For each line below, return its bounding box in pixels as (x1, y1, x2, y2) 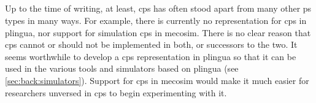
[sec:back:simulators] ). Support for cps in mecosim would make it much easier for (5, 74, 309, 86)
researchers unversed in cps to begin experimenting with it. (5, 86, 227, 99)
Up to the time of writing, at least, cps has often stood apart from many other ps (5, 2, 312, 15)
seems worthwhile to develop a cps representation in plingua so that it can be (5, 50, 296, 63)
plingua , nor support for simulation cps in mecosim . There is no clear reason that (5, 26, 311, 39)
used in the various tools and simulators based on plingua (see (5, 62, 239, 75)
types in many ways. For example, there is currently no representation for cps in (5, 13, 307, 26)
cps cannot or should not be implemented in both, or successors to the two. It (5, 38, 298, 51)
